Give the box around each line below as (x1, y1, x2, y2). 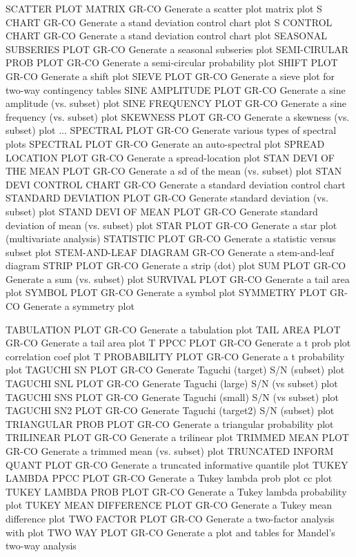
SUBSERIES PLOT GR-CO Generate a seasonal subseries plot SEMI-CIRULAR (6, 41, 349, 56)
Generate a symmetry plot (23, 299, 135, 313)
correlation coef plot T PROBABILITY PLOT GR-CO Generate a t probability (6, 349, 345, 363)
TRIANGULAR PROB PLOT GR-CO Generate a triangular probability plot (6, 416, 334, 431)
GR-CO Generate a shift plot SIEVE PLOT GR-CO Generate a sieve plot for (6, 68, 335, 83)
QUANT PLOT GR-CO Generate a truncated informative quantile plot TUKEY (6, 457, 348, 471)
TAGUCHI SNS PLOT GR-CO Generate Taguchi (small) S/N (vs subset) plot (6, 389, 339, 404)
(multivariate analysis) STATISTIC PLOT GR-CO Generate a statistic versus (6, 231, 336, 246)
